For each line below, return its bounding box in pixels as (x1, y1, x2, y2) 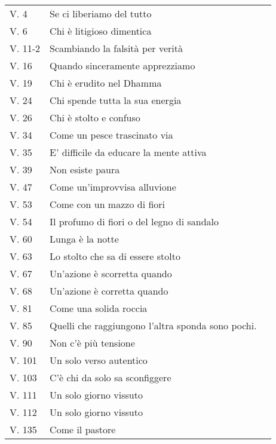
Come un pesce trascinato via (50, 128, 173, 142)
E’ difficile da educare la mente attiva (50, 145, 207, 159)
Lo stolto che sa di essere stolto (50, 249, 180, 263)
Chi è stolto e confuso (50, 111, 140, 124)
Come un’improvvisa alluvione (50, 180, 176, 194)
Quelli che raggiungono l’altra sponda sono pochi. (50, 319, 257, 332)
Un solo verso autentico (50, 353, 148, 367)
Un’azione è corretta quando (50, 284, 168, 298)
